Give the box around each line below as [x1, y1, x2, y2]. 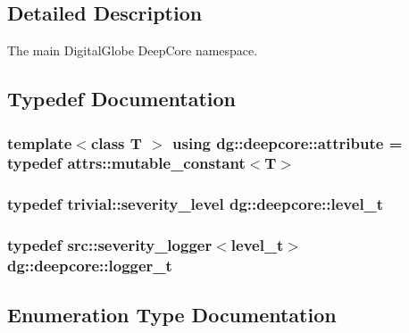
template [7, 131, 72, 154]
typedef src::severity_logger [7, 234, 213, 256]
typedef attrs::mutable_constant [7, 152, 246, 174]
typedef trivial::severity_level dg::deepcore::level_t [7, 193, 384, 215]
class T [90, 131, 142, 154]
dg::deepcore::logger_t [7, 254, 172, 277]
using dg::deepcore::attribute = [172, 131, 403, 154]
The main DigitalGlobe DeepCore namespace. [7, 41, 258, 60]
